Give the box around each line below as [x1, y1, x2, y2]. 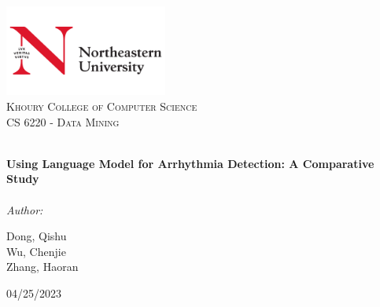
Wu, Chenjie [6, 243, 66, 259]
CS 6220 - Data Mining [6, 113, 120, 130]
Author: [6, 201, 43, 217]
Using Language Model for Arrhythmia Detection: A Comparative [6, 155, 374, 171]
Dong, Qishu [6, 228, 67, 244]
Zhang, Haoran [6, 258, 79, 275]
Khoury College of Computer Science [6, 97, 197, 114]
